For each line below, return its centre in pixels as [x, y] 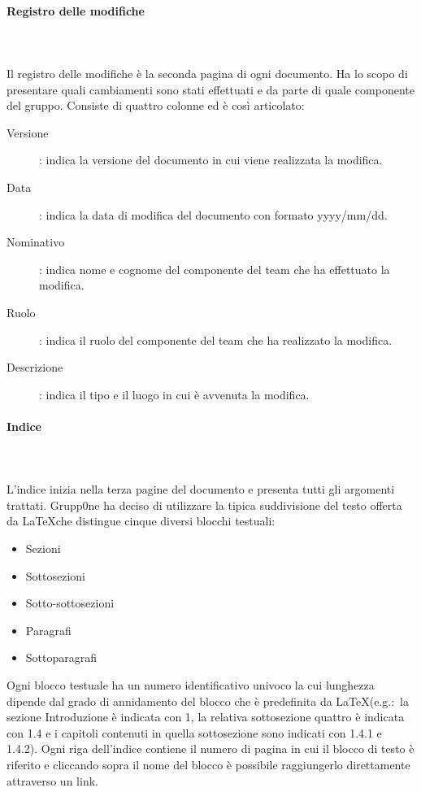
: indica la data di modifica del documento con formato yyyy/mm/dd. [213, 214]
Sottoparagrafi [61, 657]
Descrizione [35, 367]
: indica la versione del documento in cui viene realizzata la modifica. [211, 160]
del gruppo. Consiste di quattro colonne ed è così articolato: [156, 105]
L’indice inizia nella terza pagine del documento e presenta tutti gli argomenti [201, 489]
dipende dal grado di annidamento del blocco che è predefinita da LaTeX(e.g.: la [208, 701]
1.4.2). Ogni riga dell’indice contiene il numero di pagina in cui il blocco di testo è [210, 748]
